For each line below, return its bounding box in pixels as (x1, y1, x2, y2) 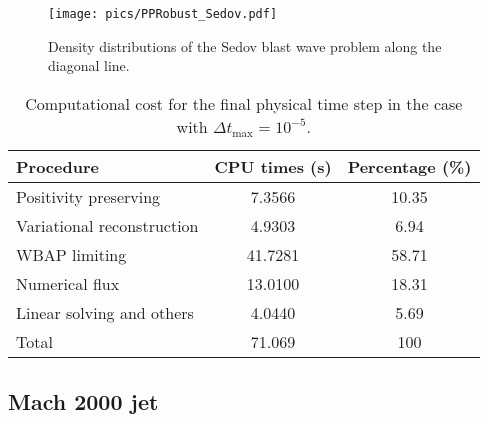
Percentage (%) (347, 154, 472, 178)
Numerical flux (16, 271, 120, 295)
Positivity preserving (16, 184, 161, 208)
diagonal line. (48, 55, 130, 76)
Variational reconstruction (16, 213, 199, 237)
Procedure (16, 154, 99, 178)
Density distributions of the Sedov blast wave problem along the (48, 35, 442, 56)
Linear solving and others (16, 300, 194, 324)
